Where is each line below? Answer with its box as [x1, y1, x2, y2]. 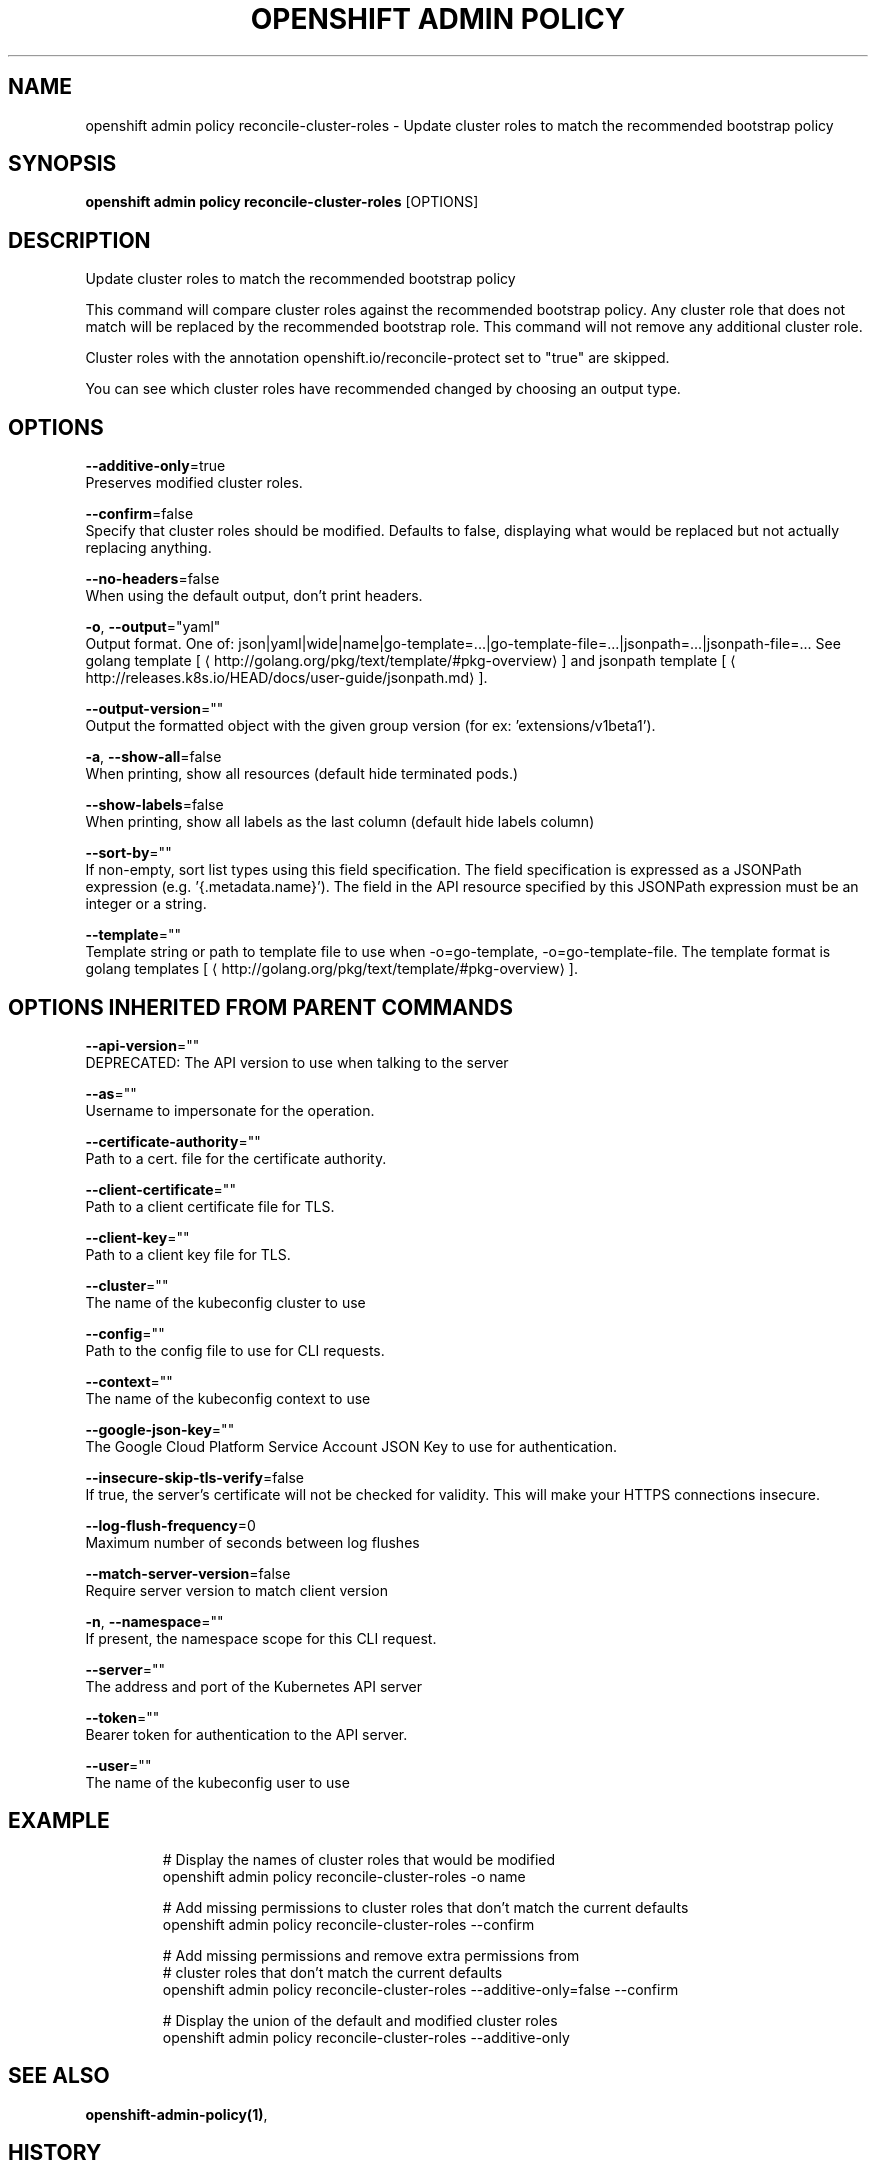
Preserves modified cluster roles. [85, 474, 303, 492]
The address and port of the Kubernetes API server [85, 1677, 422, 1695]
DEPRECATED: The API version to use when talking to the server [85, 1053, 509, 1071]
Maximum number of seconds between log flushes [85, 1533, 420, 1551]
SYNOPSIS [8, 151, 117, 177]
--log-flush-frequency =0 [85, 1516, 256, 1534]
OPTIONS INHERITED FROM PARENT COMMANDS [8, 994, 513, 1020]
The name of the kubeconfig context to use [85, 1389, 371, 1407]
